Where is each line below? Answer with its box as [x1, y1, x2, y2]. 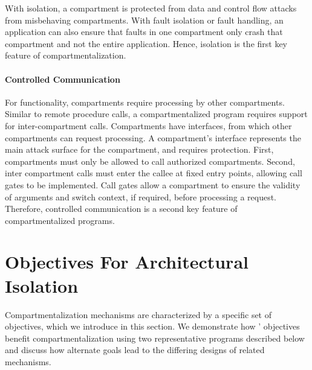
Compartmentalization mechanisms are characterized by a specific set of [5, 308, 272, 321]
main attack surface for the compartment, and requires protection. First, [5, 143, 274, 156]
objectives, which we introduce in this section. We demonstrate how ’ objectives [5, 320, 300, 333]
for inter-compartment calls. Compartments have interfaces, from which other [5, 119, 292, 132]
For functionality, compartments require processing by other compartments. [5, 95, 285, 108]
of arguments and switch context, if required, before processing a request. [5, 190, 277, 203]
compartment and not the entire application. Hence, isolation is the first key [5, 37, 288, 49]
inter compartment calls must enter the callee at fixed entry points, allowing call [5, 167, 302, 179]
